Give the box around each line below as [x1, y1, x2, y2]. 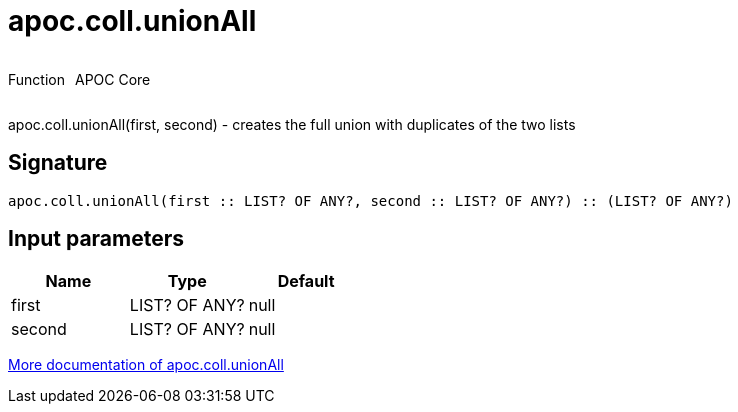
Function [8, 70, 65, 88]
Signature [8, 150, 108, 176]
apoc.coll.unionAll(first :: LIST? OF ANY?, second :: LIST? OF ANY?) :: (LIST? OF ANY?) [8, 192, 733, 209]
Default [277, 271, 335, 292]
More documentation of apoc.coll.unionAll [8, 356, 284, 374]
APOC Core [74, 70, 151, 88]
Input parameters [8, 226, 185, 252]
